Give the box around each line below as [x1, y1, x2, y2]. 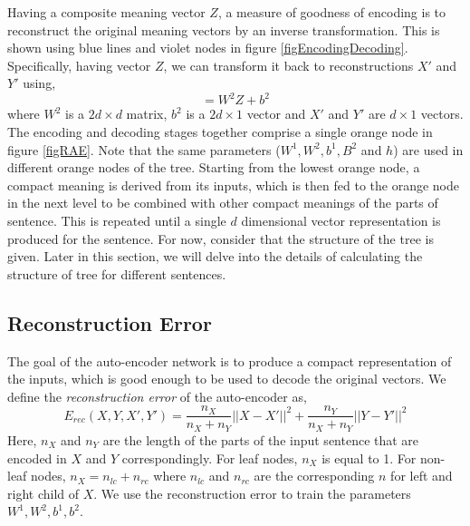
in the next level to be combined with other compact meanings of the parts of [7, 193, 438, 212]
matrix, [126, 104, 168, 123]
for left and [390, 466, 453, 485]
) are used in [393, 140, 464, 159]
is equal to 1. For [321, 448, 417, 467]
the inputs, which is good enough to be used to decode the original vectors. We [7, 369, 446, 388]
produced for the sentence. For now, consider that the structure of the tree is [7, 229, 434, 248]
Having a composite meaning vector [7, 3, 206, 21]
